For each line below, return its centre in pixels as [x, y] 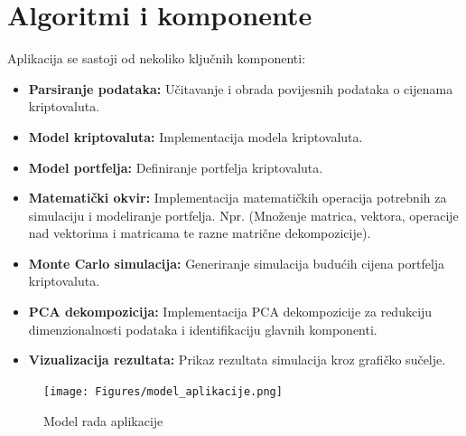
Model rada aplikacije [103, 420]
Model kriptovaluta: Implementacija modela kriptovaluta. [196, 136]
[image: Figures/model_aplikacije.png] [163, 391]
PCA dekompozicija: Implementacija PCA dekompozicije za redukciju [230, 312]
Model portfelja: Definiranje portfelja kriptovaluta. [176, 167]
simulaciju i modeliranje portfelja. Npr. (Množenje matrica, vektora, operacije [243, 215]
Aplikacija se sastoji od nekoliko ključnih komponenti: [157, 58]
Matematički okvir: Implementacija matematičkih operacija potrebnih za [238, 198]
